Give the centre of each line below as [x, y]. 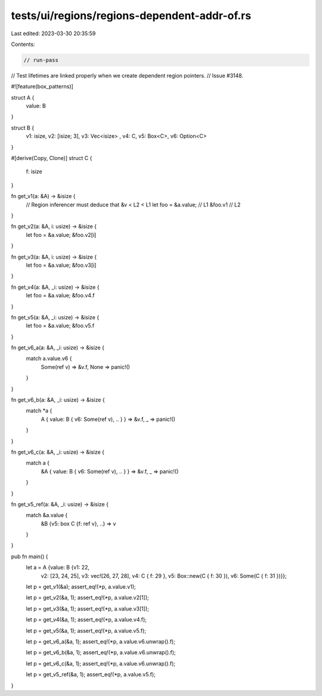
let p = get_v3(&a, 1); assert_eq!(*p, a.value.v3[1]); [87, 608]
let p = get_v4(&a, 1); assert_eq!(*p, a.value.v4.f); [86, 620]
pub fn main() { [30, 556]
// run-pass [41, 60]
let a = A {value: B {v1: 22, [58, 568]
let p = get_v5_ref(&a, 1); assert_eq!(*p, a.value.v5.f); [91, 675]
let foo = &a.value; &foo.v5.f [60, 326]
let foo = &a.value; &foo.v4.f [60, 295]
